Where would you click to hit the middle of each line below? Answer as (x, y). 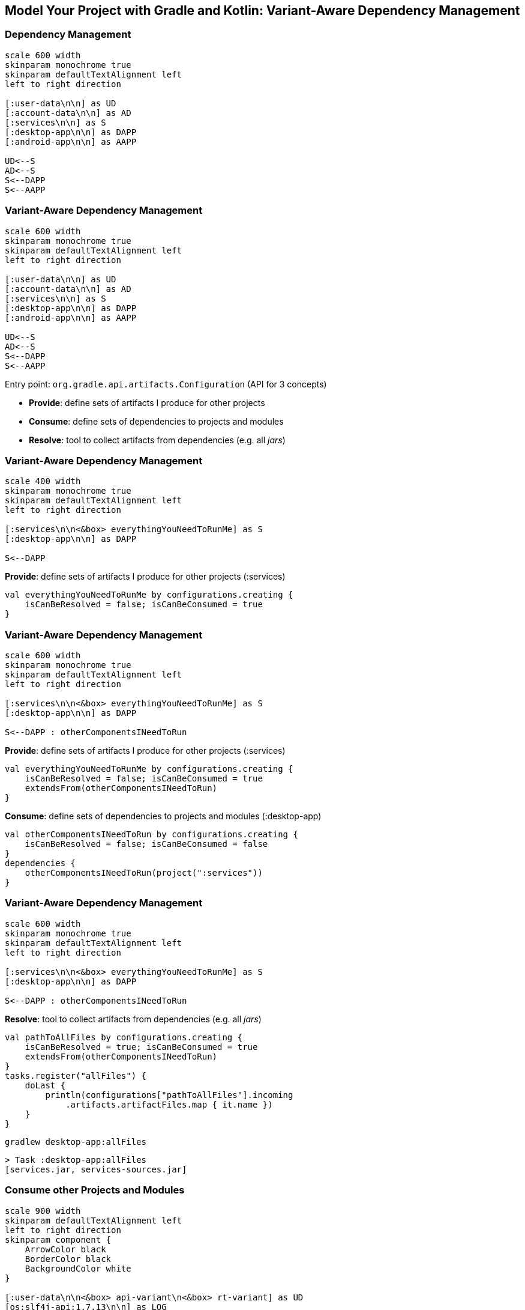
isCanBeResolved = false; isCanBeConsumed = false (146, 844)
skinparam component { (58, 1239)
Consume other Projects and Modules (95, 1190)
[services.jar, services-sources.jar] (96, 1169)
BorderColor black (68, 1259)
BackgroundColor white (78, 1268)
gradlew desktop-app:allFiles (76, 1142)
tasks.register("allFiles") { (76, 1075)
